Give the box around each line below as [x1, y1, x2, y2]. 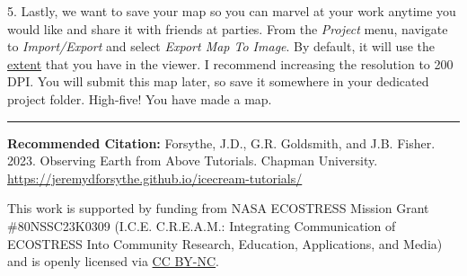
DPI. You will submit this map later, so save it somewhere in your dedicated [7, 72, 429, 91]
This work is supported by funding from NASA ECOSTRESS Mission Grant [7, 199, 429, 218]
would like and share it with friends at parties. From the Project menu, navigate [7, 19, 448, 38]
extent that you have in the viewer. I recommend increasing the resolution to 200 [7, 54, 454, 73]
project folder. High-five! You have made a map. [7, 89, 272, 108]
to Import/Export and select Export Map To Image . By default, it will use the [7, 37, 436, 56]
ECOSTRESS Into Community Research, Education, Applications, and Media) [7, 234, 443, 253]
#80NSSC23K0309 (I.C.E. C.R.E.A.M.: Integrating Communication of [7, 216, 396, 235]
